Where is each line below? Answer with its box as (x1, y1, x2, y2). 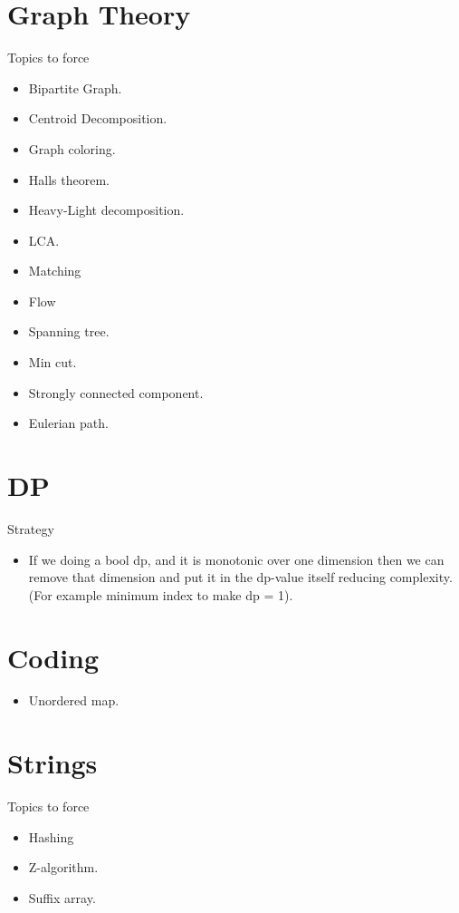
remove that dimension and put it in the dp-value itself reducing (28, 568, 386, 587)
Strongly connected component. (28, 383, 204, 402)
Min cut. (28, 353, 77, 372)
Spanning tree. (28, 322, 110, 341)
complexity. (389, 568, 453, 587)
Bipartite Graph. (28, 78, 122, 97)
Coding (7, 638, 100, 675)
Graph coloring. (28, 139, 116, 158)
